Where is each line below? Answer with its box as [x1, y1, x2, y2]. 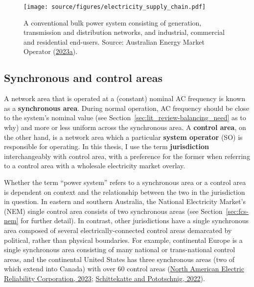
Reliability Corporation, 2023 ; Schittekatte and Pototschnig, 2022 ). [4, 273, 205, 283]
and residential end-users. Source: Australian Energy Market [23, 36, 205, 47]
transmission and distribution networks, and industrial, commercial [23, 27, 225, 37]
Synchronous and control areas [4, 70, 162, 85]
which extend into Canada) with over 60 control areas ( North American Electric [4, 263, 244, 274]
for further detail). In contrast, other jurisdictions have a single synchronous [21, 215, 249, 226]
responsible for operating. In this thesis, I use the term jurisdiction [4, 141, 209, 152]
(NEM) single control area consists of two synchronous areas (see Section [4, 206, 223, 216]
